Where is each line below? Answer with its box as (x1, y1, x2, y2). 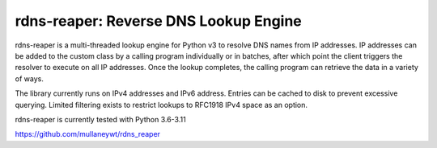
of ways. (15, 73, 44, 84)
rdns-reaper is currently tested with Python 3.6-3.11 (15, 114, 186, 124)
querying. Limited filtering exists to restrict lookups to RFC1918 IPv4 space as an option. (15, 100, 308, 109)
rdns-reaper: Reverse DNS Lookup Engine (15, 12, 303, 30)
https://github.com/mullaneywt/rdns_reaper (15, 129, 161, 139)
